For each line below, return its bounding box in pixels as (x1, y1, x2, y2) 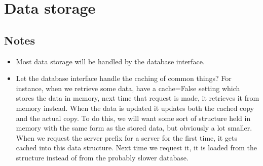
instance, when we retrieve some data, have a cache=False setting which (16, 82, 240, 93)
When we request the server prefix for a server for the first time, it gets (16, 132, 238, 143)
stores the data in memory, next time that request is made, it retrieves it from (16, 93, 259, 103)
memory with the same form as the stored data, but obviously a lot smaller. (16, 122, 252, 133)
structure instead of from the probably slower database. (16, 152, 189, 162)
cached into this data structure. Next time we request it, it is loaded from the (16, 142, 257, 153)
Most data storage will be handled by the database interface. (16, 56, 205, 66)
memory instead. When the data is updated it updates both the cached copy (16, 102, 254, 113)
